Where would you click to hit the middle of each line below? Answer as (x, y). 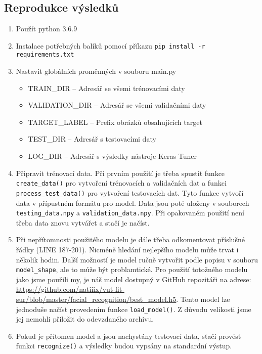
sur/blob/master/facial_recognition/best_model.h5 (96, 299)
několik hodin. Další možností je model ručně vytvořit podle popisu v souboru (137, 259)
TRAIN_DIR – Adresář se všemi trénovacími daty (106, 88)
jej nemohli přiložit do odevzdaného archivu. (85, 319)
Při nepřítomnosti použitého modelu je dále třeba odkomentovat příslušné (130, 239)
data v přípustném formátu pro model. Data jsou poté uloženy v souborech (133, 203)
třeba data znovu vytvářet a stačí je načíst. (83, 222)
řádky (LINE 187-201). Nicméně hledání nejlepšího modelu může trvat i (127, 250)
